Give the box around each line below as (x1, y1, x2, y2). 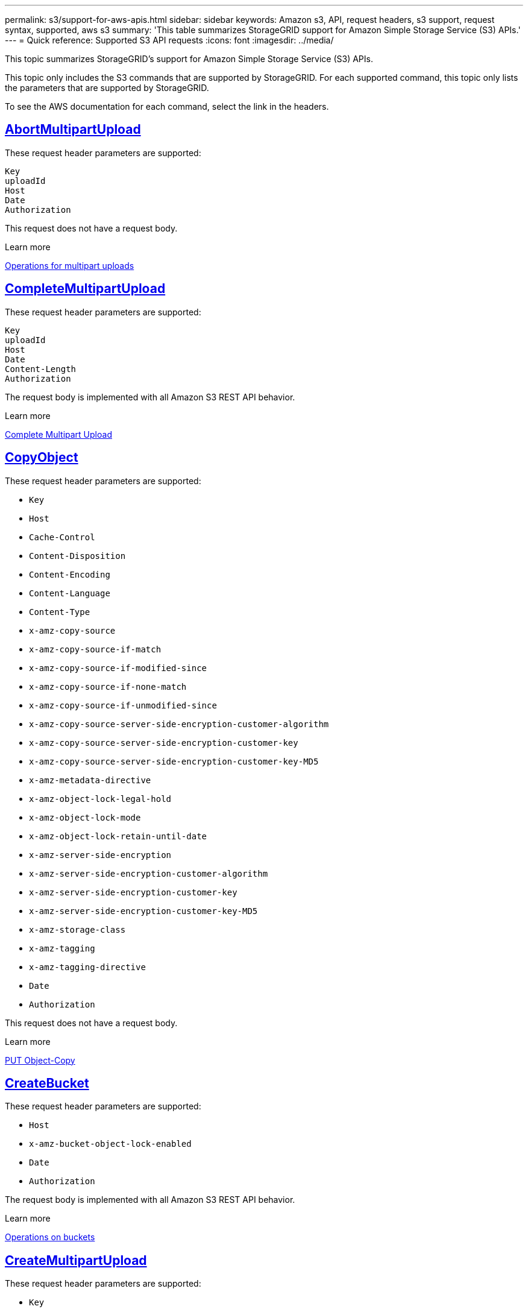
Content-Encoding (29, 569, 110, 579)
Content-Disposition (29, 550, 126, 561)
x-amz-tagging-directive (29, 962, 146, 972)
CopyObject (5, 450, 78, 465)
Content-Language (29, 588, 110, 598)
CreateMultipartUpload (5, 1252, 147, 1268)
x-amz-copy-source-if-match (29, 644, 162, 654)
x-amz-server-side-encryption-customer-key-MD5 (29, 906, 258, 916)
